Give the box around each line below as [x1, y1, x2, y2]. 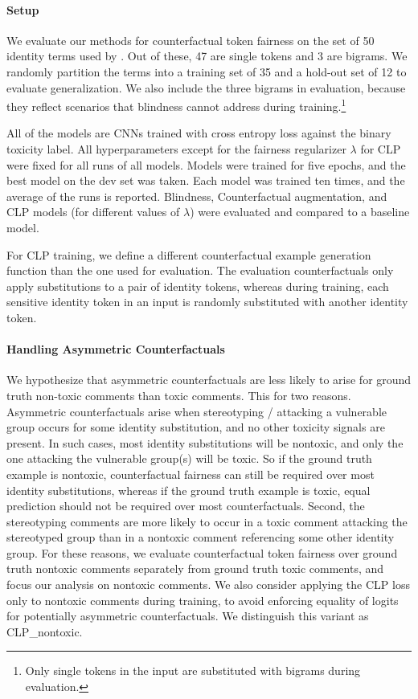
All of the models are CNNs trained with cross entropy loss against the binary [6, 125, 391, 141]
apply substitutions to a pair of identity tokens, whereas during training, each [6, 277, 389, 294]
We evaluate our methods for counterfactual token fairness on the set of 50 [6, 31, 375, 48]
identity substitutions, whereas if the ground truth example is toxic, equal [6, 481, 371, 498]
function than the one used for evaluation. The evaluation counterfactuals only [6, 262, 394, 279]
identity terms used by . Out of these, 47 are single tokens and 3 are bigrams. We [6, 47, 408, 64]
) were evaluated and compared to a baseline [190, 203, 410, 220]
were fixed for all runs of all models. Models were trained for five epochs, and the [6, 156, 406, 173]
